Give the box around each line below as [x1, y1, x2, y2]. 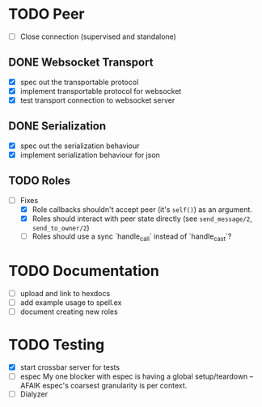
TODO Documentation [8, 261, 159, 280]
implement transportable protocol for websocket [19, 86, 182, 95]
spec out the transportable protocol [19, 77, 139, 87]
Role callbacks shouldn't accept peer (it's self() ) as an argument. [32, 204, 253, 214]
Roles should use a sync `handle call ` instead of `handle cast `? [32, 231, 232, 243]
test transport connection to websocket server [19, 95, 175, 105]
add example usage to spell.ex [19, 297, 122, 307]
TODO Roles [8, 174, 71, 188]
